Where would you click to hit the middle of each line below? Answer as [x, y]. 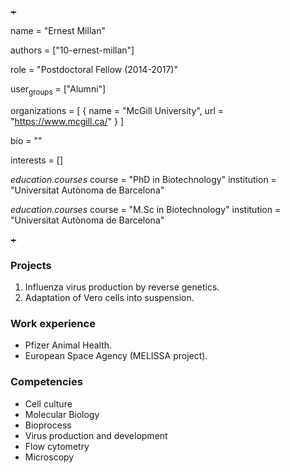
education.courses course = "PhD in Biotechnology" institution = [143, 179]
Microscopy [49, 457]
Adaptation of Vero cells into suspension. [109, 298]
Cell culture [48, 403]
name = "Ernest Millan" [58, 30]
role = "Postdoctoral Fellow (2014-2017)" [94, 69]
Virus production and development [96, 435]
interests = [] [37, 160]
